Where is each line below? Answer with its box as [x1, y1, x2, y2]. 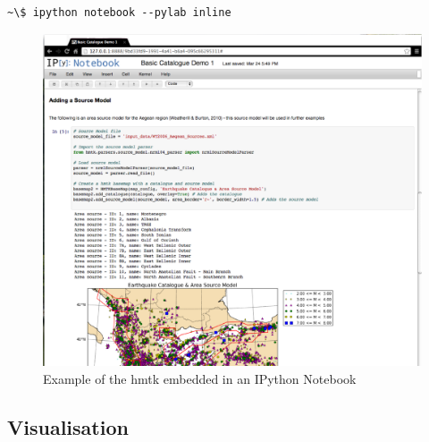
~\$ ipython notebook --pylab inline [7, 6, 231, 19]
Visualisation [7, 413, 129, 440]
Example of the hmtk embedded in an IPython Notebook [43, 370, 357, 388]
